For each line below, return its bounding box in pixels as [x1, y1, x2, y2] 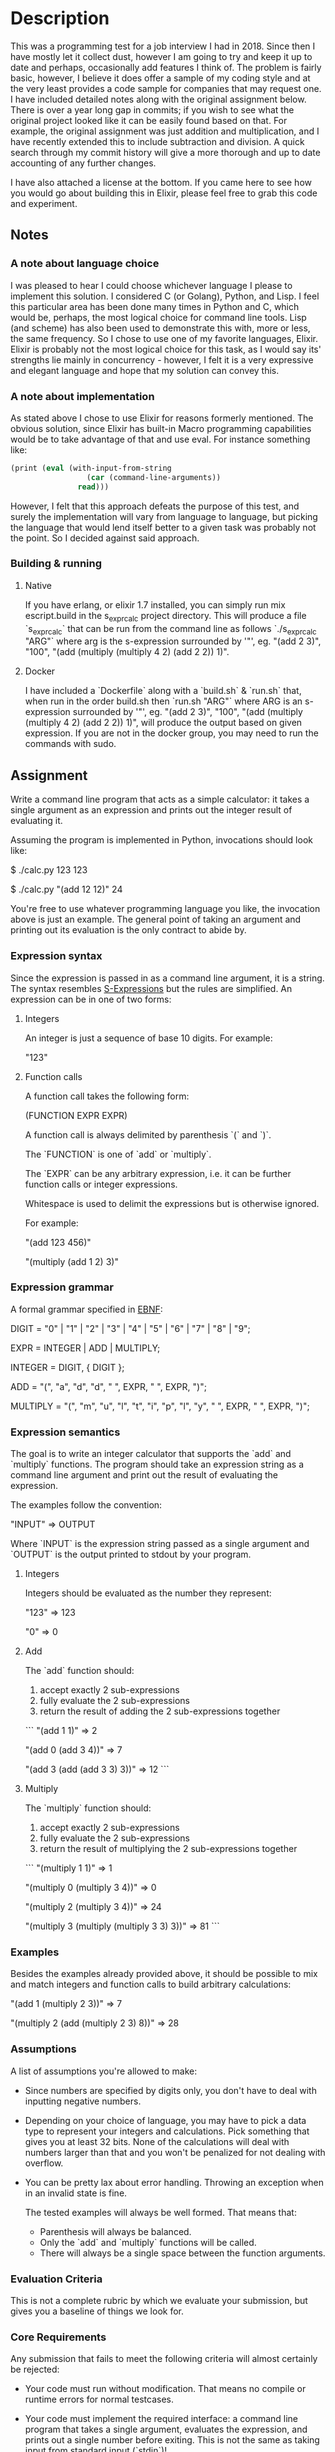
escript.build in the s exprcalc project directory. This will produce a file [24, 609, 307, 624]
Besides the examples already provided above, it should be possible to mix [10, 1968, 318, 1980]
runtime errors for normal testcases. [24, 2393, 175, 2406]
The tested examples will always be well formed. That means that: [24, 2206, 297, 2218]
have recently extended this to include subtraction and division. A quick [10, 135, 305, 147]
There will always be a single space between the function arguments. [39, 2247, 326, 2259]
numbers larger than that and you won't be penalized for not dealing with [24, 2146, 326, 2158]
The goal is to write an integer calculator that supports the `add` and [10, 1448, 292, 1460]
